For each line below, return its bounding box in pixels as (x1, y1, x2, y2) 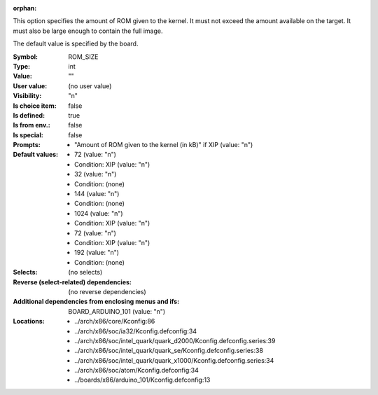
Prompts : (13, 141, 41, 149)
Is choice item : (13, 102, 57, 110)
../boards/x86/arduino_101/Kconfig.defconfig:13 (74, 375, 211, 384)
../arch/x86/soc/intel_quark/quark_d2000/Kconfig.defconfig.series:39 (74, 336, 276, 345)
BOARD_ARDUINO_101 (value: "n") (68, 307, 166, 315)
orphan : (13, 4, 37, 12)
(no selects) (68, 268, 103, 277)
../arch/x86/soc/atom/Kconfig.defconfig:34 (74, 366, 199, 375)
